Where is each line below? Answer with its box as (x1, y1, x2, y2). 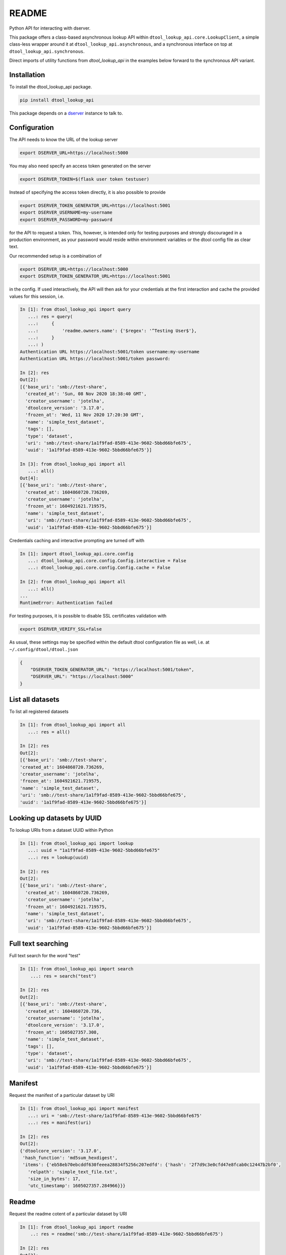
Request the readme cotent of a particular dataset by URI (9, 1210, 127, 1217)
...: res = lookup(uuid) (28, 854, 89, 860)
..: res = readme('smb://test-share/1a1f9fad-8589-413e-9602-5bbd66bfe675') (30, 1231, 223, 1237)
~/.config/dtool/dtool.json (9, 647, 79, 652)
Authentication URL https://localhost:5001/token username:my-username (20, 349, 200, 354)
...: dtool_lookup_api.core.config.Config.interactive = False (28, 558, 186, 563)
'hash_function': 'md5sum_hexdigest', (23, 1155, 118, 1161)
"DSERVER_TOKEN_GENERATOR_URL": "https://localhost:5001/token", (30, 667, 194, 673)
